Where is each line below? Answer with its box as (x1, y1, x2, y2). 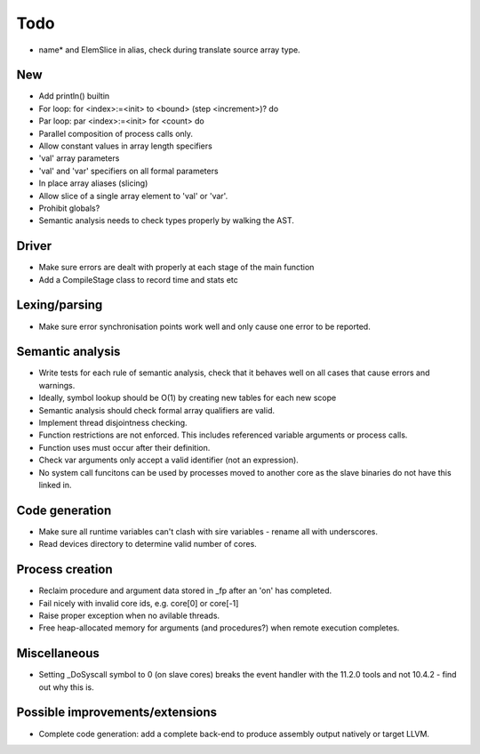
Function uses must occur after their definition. (38, 442, 211, 453)
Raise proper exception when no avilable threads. (38, 610, 220, 621)
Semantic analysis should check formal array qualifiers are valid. (38, 405, 276, 415)
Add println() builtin (38, 91, 110, 101)
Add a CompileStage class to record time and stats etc (38, 274, 239, 285)
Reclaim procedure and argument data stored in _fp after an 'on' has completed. (38, 585, 332, 596)
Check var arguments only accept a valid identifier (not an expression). (38, 454, 300, 466)
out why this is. (38, 681, 94, 693)
